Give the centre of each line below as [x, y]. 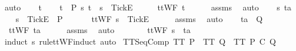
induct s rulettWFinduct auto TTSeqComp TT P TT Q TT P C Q [140, 41]
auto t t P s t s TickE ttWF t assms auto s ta [148, 7]
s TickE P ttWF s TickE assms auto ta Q [139, 18]
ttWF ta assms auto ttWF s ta [99, 30]
